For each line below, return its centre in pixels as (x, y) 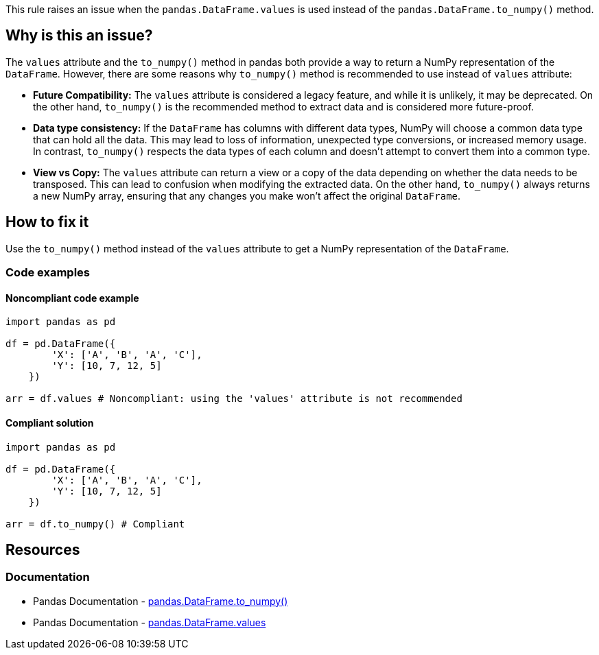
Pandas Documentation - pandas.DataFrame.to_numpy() (161, 601)
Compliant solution (50, 422)
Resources (43, 549)
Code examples (48, 273)
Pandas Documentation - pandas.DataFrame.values (150, 622)
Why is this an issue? (79, 36)
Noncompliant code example (72, 298)
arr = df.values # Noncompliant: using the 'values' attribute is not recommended (234, 399)
